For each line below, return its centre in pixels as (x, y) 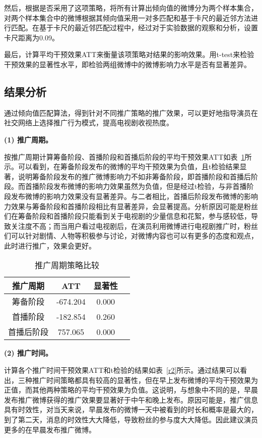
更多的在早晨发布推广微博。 (50, 429)
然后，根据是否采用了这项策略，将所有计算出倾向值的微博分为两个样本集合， (131, 8)
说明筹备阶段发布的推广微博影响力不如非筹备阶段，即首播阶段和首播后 (134, 176)
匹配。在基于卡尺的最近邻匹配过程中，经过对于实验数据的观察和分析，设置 (134, 28)
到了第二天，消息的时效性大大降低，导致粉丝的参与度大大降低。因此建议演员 (131, 420)
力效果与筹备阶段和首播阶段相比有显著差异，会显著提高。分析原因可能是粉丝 (131, 206)
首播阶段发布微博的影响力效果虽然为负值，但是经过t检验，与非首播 (136, 186)
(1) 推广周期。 (28, 139)
